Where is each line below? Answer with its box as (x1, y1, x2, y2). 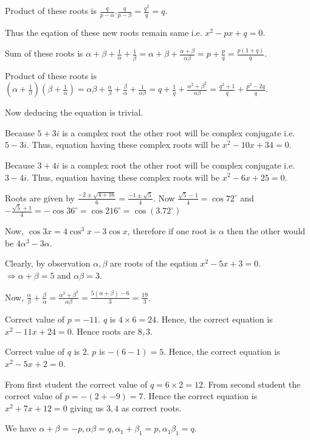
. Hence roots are (71, 324, 135, 337)
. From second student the (203, 377, 301, 390)
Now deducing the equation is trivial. (5, 106, 143, 119)
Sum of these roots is (5, 47, 83, 60)
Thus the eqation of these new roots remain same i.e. (5, 26, 202, 39)
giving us (70, 401, 104, 414)
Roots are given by (5, 191, 75, 204)
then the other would (227, 225, 306, 237)
